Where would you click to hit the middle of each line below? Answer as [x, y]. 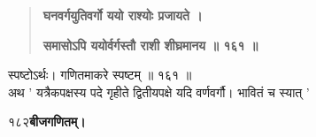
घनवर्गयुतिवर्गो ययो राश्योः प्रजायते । [123, 15]
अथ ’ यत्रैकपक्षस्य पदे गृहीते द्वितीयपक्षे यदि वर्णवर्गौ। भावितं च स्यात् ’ [159, 91]
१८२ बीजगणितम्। [47, 122]
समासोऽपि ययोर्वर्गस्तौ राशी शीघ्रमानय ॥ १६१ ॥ [150, 45]
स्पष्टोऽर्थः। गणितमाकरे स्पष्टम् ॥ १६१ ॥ [100, 75]
